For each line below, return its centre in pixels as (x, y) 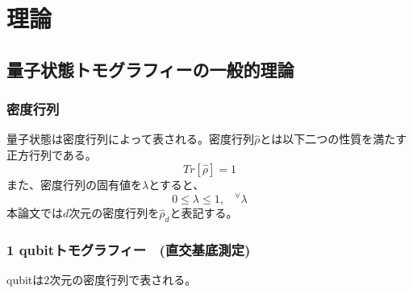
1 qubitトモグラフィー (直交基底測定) (129, 249)
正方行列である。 (52, 154)
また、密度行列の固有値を (74, 184)
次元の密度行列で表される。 (123, 280)
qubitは (25, 280)
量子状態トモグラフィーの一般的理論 (150, 69)
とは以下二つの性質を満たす (334, 139)
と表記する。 (204, 213)
